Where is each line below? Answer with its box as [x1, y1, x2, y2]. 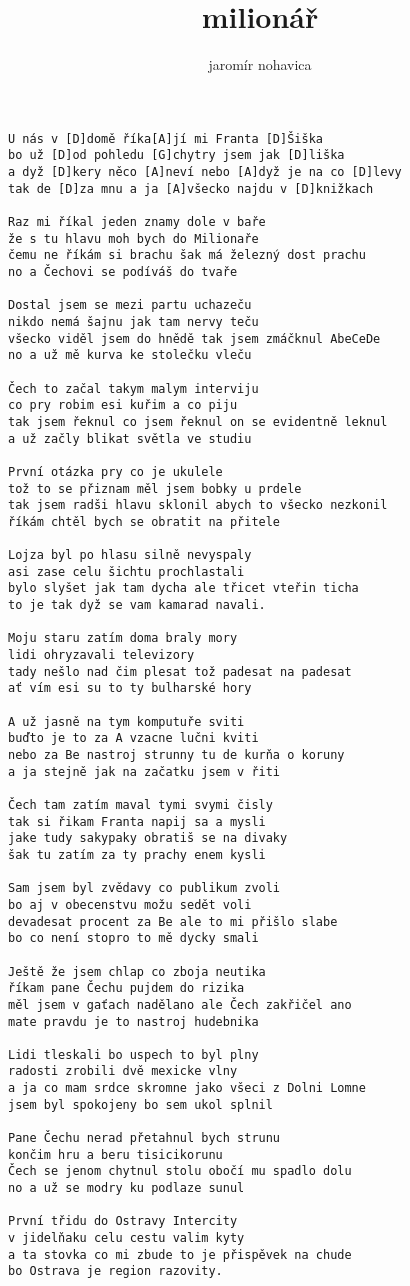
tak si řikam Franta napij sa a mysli [8, 814, 266, 829]
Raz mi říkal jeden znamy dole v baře [8, 215, 266, 229]
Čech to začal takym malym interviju [8, 381, 259, 396]
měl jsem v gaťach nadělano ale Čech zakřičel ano [8, 997, 352, 1012]
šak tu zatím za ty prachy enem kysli [8, 847, 266, 862]
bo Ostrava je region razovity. [8, 1264, 223, 1279]
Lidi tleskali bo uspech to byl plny [8, 1047, 259, 1062]
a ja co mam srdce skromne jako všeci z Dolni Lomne [8, 1081, 366, 1096]
